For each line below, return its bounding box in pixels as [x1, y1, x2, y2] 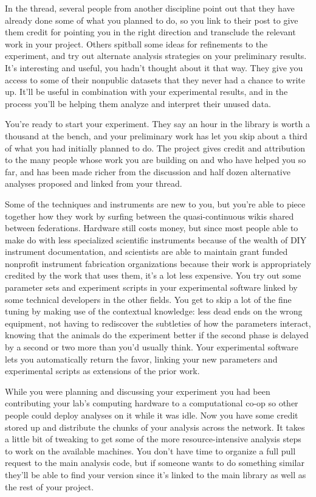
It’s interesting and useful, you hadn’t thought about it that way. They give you [5, 61, 303, 74]
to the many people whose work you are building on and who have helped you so [5, 153, 306, 166]
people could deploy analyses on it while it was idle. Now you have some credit [5, 409, 298, 421]
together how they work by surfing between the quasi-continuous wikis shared [5, 209, 294, 222]
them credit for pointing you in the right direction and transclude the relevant [5, 26, 296, 38]
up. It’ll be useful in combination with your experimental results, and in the [5, 85, 288, 98]
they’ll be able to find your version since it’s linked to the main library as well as [5, 468, 306, 481]
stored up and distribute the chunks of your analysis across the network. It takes [5, 420, 305, 433]
